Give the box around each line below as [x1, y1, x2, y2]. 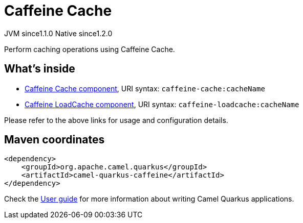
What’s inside [4, 62, 75, 76]
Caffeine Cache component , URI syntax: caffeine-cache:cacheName [25, 84, 265, 93]
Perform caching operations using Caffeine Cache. [4, 44, 175, 54]
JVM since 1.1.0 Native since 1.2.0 [4, 29, 113, 38]
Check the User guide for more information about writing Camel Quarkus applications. [4, 194, 294, 204]
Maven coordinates [4, 133, 105, 146]
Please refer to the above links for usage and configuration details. [4, 115, 228, 125]
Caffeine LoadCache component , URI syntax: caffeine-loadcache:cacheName [25, 100, 299, 109]
